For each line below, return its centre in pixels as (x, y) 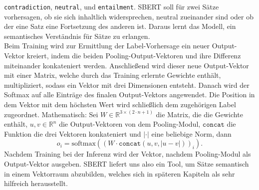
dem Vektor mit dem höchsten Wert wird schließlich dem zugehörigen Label (120, 104)
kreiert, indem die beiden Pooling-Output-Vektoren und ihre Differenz (134, 56)
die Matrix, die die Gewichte (199, 114)
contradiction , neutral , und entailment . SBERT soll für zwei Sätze (112, 6)
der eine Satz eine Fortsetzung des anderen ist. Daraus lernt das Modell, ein (120, 26)
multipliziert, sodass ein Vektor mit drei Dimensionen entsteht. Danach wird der (127, 85)
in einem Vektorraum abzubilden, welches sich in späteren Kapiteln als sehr (120, 173)
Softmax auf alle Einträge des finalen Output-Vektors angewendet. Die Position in (129, 95)
